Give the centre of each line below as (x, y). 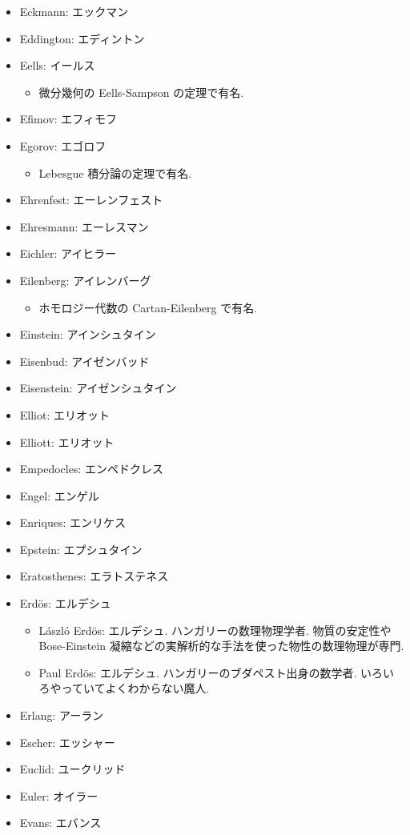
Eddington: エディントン (82, 38)
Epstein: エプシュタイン (81, 549)
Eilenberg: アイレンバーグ (85, 280)
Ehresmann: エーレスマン (84, 226)
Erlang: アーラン (62, 715)
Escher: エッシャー (67, 742)
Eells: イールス (57, 65)
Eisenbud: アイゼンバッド (84, 361)
